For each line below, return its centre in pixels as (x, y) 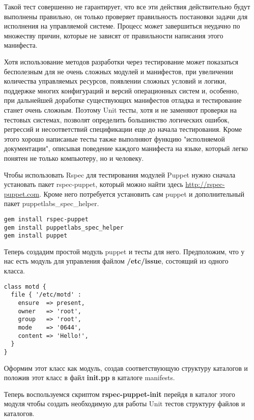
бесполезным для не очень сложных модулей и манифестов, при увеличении (119, 71)
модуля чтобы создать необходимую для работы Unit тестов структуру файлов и (125, 404)
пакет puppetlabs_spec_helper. (52, 203)
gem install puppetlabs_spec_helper (64, 227)
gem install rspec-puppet (46, 219)
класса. (14, 271)
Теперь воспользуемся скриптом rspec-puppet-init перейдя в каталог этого (120, 394)
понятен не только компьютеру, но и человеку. (74, 158)
